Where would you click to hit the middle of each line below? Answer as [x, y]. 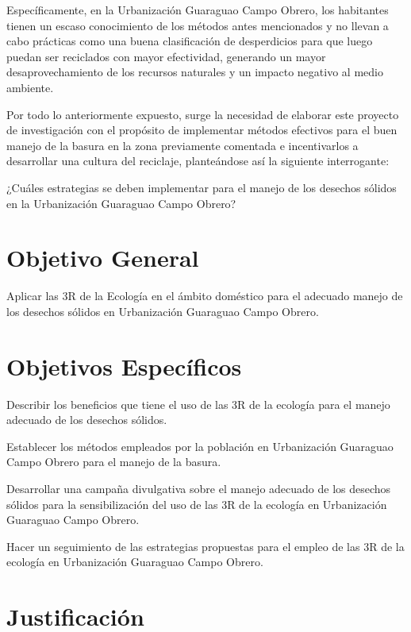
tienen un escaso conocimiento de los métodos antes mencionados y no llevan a [198, 25]
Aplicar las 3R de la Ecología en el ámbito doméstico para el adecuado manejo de [205, 296]
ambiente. [30, 87]
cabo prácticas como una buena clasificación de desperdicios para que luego [190, 41]
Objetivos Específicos [124, 366]
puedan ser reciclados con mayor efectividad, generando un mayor [166, 56]
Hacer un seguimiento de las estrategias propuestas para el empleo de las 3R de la [205, 546]
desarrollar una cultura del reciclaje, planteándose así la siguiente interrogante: [198, 161]
